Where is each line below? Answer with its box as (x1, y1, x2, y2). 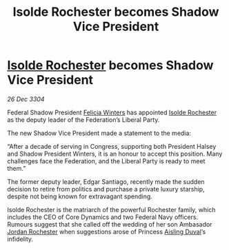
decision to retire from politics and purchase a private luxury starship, (7, 185, 205, 193)
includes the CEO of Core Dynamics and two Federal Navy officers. (7, 213, 199, 221)
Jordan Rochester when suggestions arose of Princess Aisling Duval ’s (7, 227, 206, 236)
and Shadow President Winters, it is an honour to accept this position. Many (7, 149, 223, 158)
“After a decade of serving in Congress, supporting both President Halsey (7, 142, 217, 150)
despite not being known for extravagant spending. (7, 192, 153, 200)
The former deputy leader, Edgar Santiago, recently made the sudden (7, 177, 205, 186)
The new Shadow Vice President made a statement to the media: (7, 129, 192, 137)
